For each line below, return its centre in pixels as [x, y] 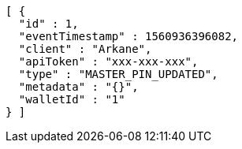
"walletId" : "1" [72, 99]
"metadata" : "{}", [78, 87]
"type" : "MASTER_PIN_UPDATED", [118, 74]
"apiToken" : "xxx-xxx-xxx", [108, 61]
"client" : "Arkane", [85, 49]
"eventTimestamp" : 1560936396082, [128, 36]
